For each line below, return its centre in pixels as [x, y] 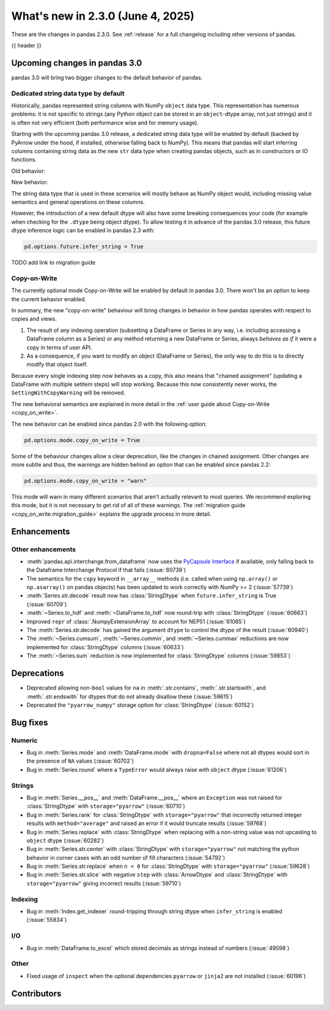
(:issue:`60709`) [47, 604]
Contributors [36, 993]
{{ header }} [27, 45]
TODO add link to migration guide [53, 263]
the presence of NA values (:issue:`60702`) [80, 761]
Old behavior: [28, 171]
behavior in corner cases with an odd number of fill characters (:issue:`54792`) [126, 857]
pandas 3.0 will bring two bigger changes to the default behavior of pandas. [107, 77]
